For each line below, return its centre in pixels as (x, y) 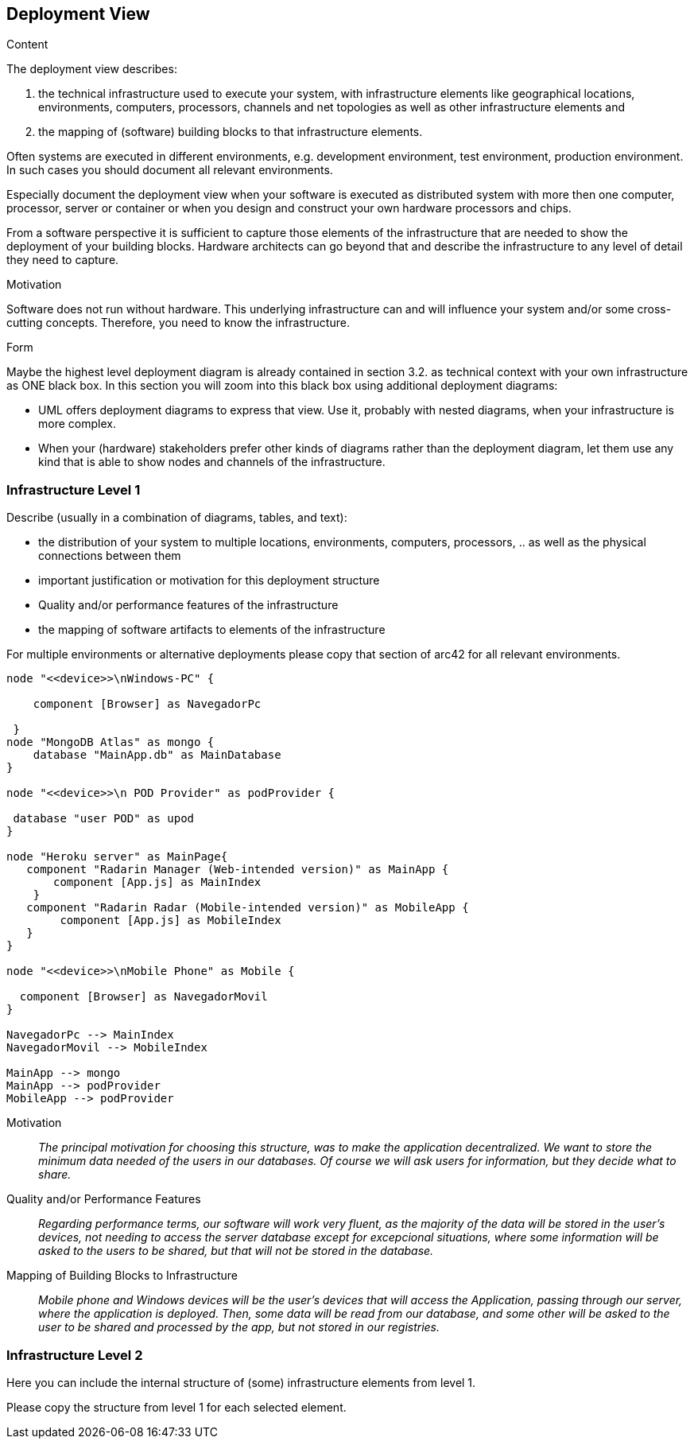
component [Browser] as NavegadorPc (147, 704)
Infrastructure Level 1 (74, 489)
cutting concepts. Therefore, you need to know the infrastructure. (178, 323)
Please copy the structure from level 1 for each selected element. (176, 1407)
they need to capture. (63, 260)
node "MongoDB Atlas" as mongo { (110, 742)
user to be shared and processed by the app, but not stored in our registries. (239, 1327)
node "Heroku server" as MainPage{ (117, 857)
